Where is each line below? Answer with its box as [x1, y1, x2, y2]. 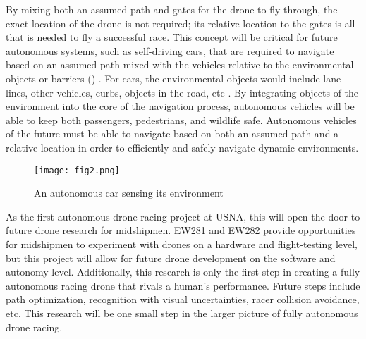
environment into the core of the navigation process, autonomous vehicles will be [6, 99, 355, 113]
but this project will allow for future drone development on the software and [6, 250, 336, 265]
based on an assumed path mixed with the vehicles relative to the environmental [6, 57, 354, 72]
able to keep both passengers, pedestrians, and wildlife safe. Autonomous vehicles [6, 112, 357, 127]
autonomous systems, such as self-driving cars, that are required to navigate [6, 43, 334, 58]
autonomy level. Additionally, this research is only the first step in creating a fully [6, 264, 360, 279]
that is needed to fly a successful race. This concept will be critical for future [6, 30, 338, 44]
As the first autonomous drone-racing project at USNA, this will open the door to [6, 209, 360, 223]
